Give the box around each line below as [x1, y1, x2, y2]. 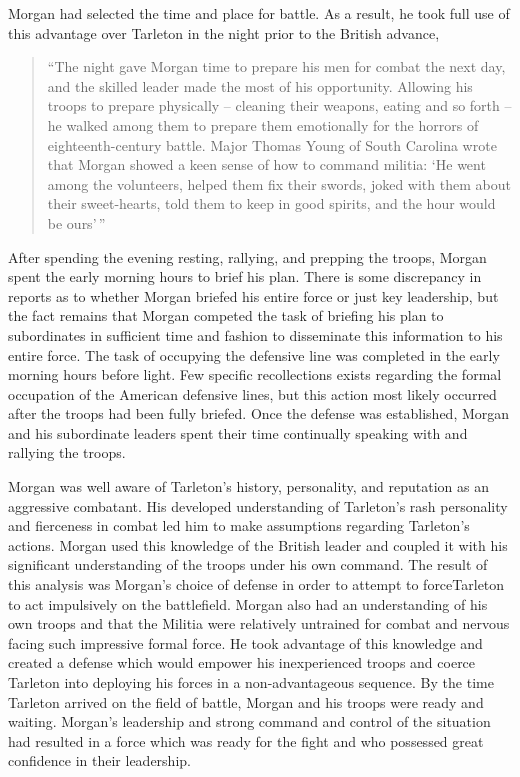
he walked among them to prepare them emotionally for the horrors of [47, 114, 479, 135]
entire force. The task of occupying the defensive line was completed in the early [8, 344, 500, 365]
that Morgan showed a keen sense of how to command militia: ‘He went [47, 154, 486, 175]
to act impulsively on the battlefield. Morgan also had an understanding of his [8, 593, 488, 614]
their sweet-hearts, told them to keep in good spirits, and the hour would [47, 193, 496, 214]
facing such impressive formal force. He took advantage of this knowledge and [8, 632, 483, 653]
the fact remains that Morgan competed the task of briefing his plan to [8, 305, 444, 326]
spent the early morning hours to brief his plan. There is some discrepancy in [8, 266, 482, 287]
